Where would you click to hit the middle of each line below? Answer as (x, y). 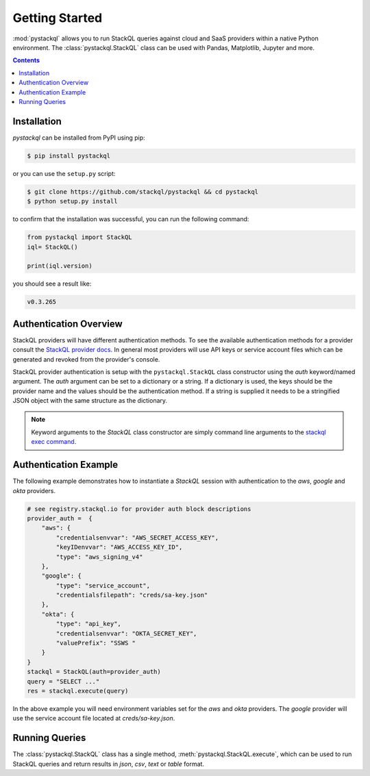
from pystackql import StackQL (80, 237)
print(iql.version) (60, 266)
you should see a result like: (52, 284)
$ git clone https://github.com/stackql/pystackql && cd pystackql (143, 191)
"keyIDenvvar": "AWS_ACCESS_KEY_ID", (119, 547)
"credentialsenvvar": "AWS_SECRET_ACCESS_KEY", (137, 537)
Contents (26, 60)
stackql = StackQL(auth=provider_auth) (94, 672)
